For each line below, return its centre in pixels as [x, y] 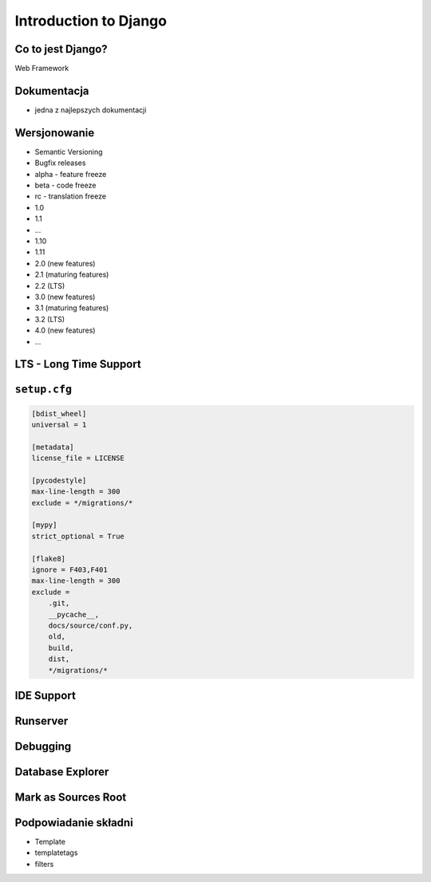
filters [44, 864]
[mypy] [44, 525]
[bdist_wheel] [59, 413]
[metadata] [53, 447]
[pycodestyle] [59, 480]
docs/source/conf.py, [91, 625]
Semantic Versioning [69, 152]
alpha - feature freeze [71, 174]
